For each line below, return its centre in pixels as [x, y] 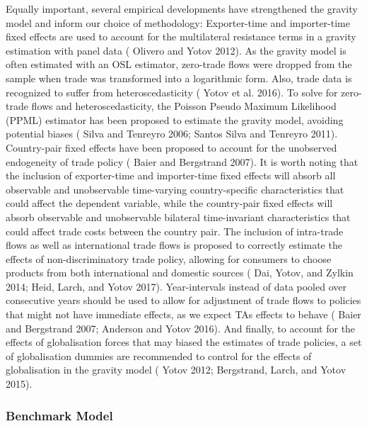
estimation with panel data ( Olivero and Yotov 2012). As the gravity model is [176, 50]
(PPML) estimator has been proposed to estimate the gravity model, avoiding [175, 119]
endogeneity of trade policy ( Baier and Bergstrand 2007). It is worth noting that [182, 161]
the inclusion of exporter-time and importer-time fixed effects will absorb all [171, 175]
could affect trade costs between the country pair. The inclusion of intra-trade [175, 231]
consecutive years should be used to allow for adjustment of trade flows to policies [183, 300]
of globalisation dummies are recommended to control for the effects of [159, 355]
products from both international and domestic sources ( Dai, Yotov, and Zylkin [180, 273]
